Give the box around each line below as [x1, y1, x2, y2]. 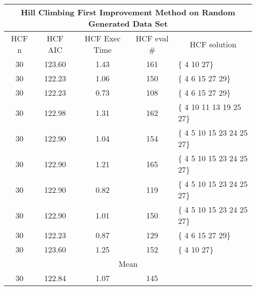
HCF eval [135, 33, 169, 44]
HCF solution [190, 38, 237, 50]
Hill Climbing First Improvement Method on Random [21, 6, 235, 18]
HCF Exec [84, 33, 121, 44]
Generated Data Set [88, 18, 168, 29]
